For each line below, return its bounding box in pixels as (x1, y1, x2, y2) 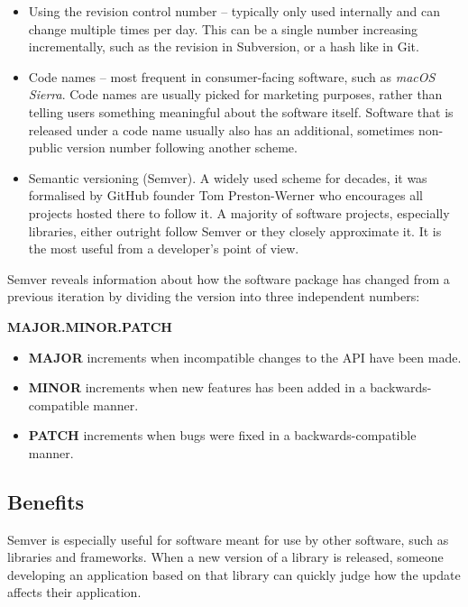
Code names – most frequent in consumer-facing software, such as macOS (28, 67, 436, 86)
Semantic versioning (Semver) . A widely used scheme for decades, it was (28, 168, 427, 187)
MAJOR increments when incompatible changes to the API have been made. (28, 347, 462, 366)
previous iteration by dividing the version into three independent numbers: (7, 287, 420, 306)
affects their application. (7, 583, 142, 602)
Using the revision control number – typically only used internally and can (28, 2, 440, 20)
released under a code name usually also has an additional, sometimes (28, 120, 415, 139)
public (28, 138, 63, 157)
